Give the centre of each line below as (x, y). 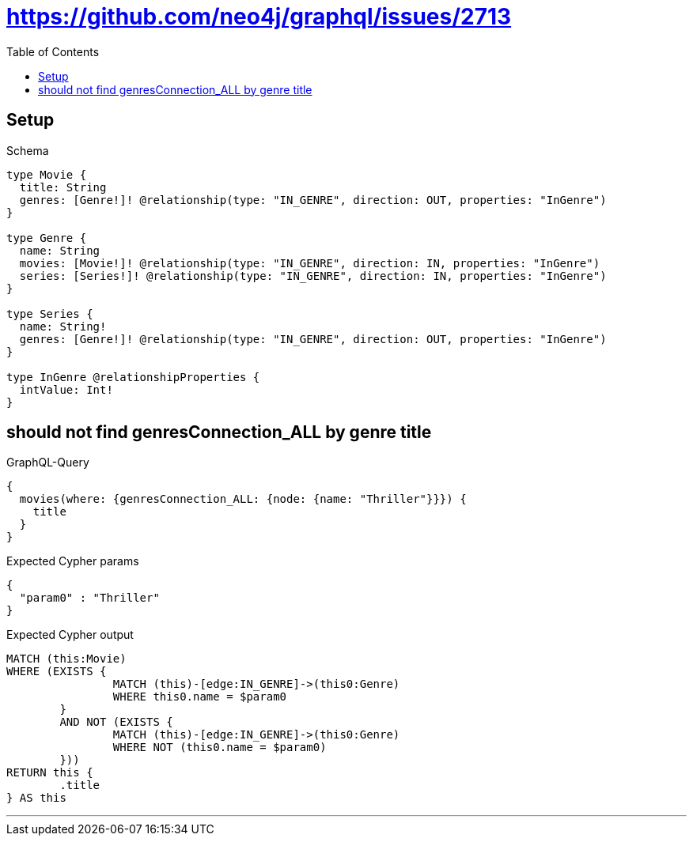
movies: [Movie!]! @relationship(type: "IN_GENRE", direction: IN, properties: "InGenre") (310, 263)
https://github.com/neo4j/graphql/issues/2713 (259, 17)
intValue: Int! (66, 389)
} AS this (36, 798)
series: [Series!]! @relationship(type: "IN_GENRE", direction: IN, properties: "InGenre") (313, 276)
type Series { (50, 313)
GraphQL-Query (48, 463)
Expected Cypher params (73, 561)
